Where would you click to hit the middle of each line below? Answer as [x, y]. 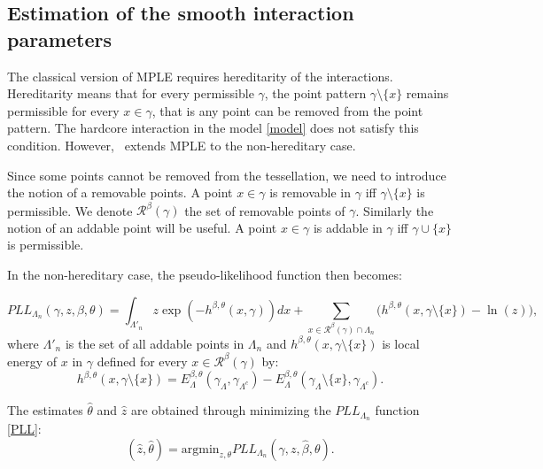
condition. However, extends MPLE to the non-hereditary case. [182, 145]
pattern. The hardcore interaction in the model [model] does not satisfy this [213, 128]
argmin [200, 449]
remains [427, 93]
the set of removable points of [265, 210]
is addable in [348, 227]
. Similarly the [395, 210]
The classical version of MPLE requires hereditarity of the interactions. [200, 76]
